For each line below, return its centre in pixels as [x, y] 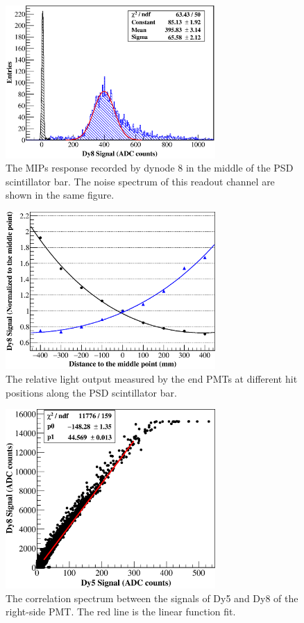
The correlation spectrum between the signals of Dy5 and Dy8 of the [152, 598]
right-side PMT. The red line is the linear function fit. [121, 612]
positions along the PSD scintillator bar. [91, 392]
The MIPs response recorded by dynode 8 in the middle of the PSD [150, 168]
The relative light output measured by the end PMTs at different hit [152, 379]
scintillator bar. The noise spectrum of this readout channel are [140, 181]
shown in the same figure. [60, 195]
